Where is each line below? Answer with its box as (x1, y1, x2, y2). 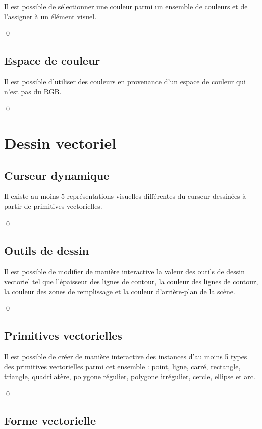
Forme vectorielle (4, 412, 96, 428)
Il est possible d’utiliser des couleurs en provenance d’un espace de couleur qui (4, 76, 246, 86)
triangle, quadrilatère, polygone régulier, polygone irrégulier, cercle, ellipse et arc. (4, 371, 255, 382)
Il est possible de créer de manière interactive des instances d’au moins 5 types (4, 351, 247, 361)
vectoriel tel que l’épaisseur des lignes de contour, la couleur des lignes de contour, (4, 276, 258, 286)
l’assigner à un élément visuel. (4, 11, 97, 21)
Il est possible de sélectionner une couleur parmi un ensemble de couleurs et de (4, 1, 248, 11)
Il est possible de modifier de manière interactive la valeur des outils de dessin (4, 266, 245, 277)
